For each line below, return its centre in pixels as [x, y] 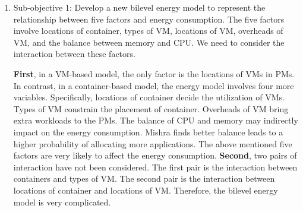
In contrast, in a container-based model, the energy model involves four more [154, 85]
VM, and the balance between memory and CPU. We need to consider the [149, 42]
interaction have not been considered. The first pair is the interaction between [155, 167]
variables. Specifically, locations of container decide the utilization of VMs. [149, 97]
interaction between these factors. [74, 54]
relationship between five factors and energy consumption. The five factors [149, 19]
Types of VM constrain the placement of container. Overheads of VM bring [151, 108]
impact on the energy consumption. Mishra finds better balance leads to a [148, 132]
